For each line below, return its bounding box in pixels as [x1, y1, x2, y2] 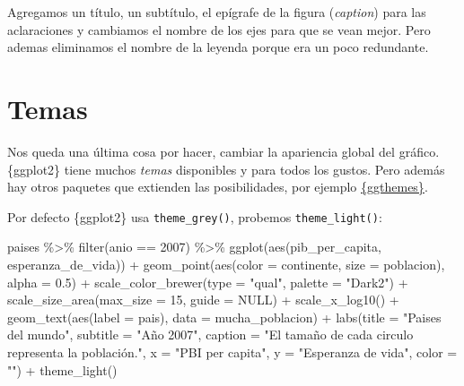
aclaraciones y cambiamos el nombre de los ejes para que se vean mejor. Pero [7, 20, 431, 39]
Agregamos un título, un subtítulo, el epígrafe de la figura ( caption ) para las [7, 3, 426, 21]
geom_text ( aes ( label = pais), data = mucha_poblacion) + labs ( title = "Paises [7, 307, 442, 326]
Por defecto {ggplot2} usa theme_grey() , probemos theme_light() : [7, 207, 382, 226]
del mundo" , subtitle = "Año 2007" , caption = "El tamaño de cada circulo [7, 325, 414, 344]
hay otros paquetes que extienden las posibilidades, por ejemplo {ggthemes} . [7, 177, 428, 196]
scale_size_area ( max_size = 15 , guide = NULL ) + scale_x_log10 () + [7, 290, 399, 309]
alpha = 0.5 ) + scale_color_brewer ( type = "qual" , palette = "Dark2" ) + [7, 272, 408, 291]
